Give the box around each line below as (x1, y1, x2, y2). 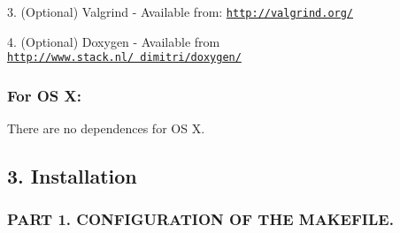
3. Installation (7, 162, 137, 190)
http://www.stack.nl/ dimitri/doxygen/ (7, 51, 242, 64)
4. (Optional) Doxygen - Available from (7, 32, 220, 50)
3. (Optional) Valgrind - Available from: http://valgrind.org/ (7, 3, 354, 20)
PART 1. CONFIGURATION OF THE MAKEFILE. (7, 208, 394, 230)
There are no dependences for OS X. (7, 119, 205, 138)
